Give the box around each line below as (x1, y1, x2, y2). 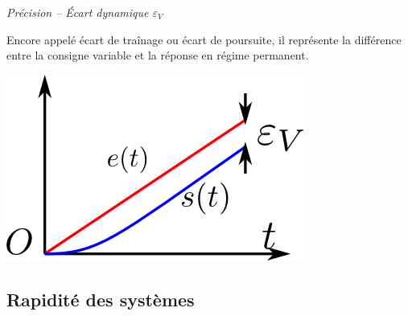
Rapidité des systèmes (6, 286, 195, 311)
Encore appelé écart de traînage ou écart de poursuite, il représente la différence (6, 31, 402, 47)
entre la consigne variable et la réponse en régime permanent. (6, 47, 309, 64)
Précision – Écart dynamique (6, 4, 149, 20)
